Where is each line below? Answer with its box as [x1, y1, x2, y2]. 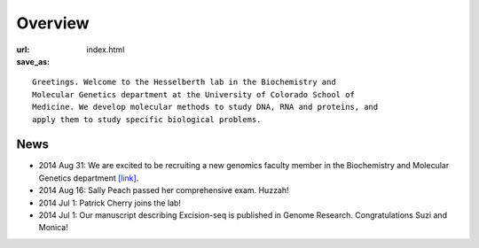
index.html [86, 44, 125, 55]
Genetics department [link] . [38, 173, 139, 183]
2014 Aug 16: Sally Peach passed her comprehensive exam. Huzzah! [38, 185, 289, 196]
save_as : [16, 56, 51, 66]
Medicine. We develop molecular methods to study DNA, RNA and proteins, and [32, 102, 379, 112]
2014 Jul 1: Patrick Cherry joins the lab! [38, 198, 182, 208]
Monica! [38, 222, 68, 233]
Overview [16, 13, 90, 33]
